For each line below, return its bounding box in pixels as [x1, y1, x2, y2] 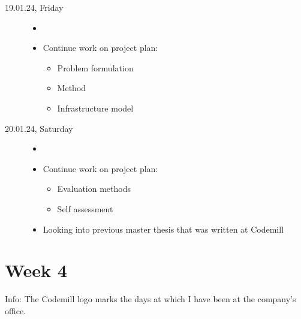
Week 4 [5, 258, 67, 282]
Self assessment [57, 202, 113, 215]
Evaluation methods [57, 182, 131, 195]
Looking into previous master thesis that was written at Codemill [43, 222, 284, 235]
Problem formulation [57, 61, 134, 74]
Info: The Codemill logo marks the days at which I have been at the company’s [5, 293, 296, 305]
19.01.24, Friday [5, 1, 64, 13]
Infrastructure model [57, 101, 134, 114]
